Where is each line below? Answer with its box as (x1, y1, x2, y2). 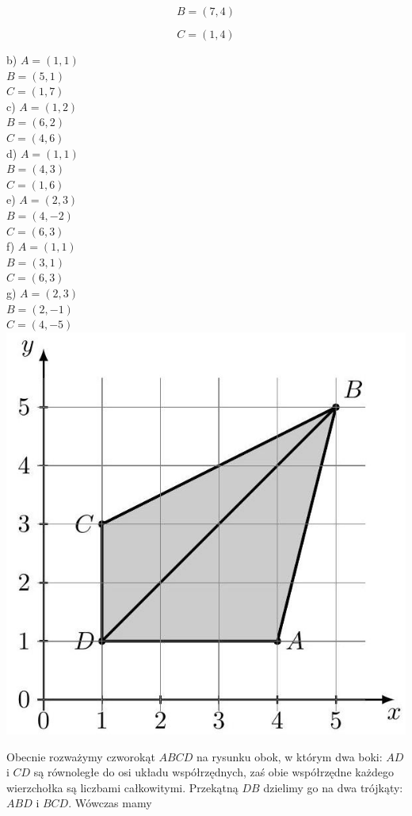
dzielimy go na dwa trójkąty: (263, 779, 403, 795)
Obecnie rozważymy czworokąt (6, 748, 155, 764)
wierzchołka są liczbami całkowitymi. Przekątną (6, 779, 238, 795)
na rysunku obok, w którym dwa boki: (196, 748, 383, 764)
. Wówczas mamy (68, 795, 152, 811)
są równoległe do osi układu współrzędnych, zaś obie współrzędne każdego (33, 764, 394, 780)
